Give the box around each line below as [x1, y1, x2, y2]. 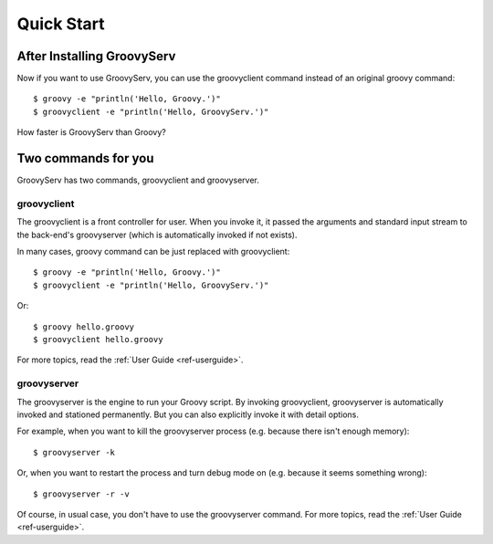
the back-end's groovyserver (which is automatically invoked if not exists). [16, 229, 298, 240]
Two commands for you [16, 151, 154, 166]
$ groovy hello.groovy [33, 321, 135, 332]
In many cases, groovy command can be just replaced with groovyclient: [16, 246, 290, 257]
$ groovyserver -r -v [33, 488, 130, 499]
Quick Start [16, 14, 105, 34]
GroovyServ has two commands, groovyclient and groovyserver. [16, 174, 260, 186]
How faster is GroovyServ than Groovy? [16, 127, 166, 138]
